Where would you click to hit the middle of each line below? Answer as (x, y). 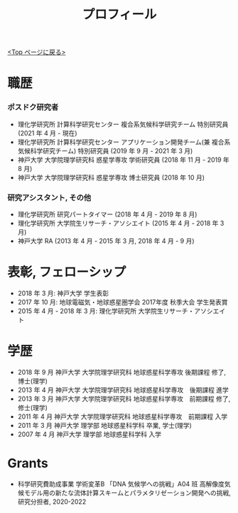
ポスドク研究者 (33, 107)
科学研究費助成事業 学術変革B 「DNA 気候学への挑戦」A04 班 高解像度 (121, 484)
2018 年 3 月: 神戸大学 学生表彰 (63, 293)
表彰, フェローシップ (67, 272)
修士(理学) (33, 407)
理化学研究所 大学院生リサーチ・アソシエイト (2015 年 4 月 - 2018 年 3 (121, 223)
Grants (28, 464)
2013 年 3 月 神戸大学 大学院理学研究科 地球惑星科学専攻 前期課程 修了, (124, 399)
